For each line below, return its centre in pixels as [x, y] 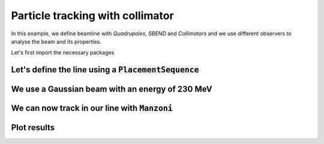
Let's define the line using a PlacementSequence [105, 70]
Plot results [33, 128]
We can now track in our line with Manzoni [92, 108]
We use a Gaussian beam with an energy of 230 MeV [112, 89]
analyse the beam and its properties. [56, 41]
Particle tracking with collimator [92, 16]
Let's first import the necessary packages [63, 53]
